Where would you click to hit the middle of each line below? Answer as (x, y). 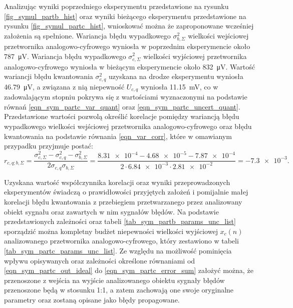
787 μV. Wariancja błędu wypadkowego (65, 56)
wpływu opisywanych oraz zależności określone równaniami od (100, 260)
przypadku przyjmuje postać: (49, 146)
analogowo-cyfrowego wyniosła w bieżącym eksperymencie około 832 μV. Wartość (129, 66)
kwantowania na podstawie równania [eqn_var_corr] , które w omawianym (118, 136)
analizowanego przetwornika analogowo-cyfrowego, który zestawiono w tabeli (121, 241)
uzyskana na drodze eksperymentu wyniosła (176, 76)
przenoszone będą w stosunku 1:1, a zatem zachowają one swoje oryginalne (119, 290)
